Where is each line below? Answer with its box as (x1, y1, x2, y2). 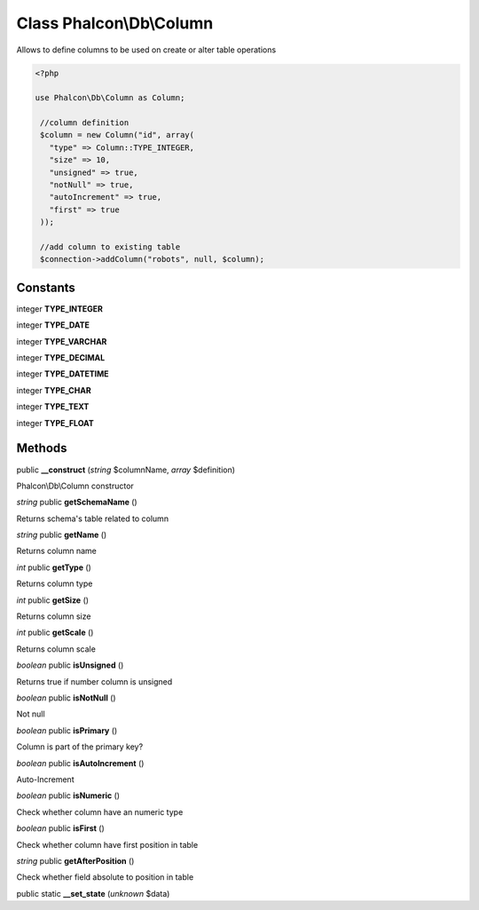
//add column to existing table (40, 242, 181, 252)
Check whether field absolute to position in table (16, 872, 194, 882)
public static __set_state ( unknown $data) (16, 888, 170, 898)
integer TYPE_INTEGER (16, 303, 104, 314)
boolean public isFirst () (16, 823, 106, 834)
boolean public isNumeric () (16, 790, 120, 801)
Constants (16, 280, 75, 295)
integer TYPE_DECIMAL (16, 352, 106, 363)
